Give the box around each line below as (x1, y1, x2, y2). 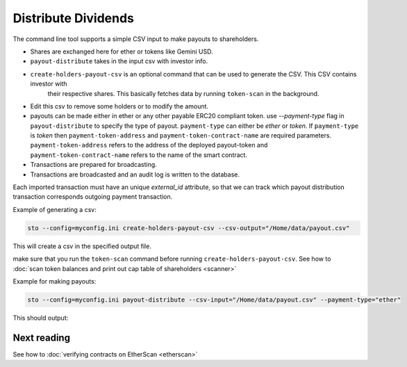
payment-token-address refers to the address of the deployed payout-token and (30, 141, 268, 149)
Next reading (13, 332, 71, 343)
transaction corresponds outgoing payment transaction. (13, 193, 173, 201)
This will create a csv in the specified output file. (13, 242, 152, 250)
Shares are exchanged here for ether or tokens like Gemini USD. (30, 47, 213, 56)
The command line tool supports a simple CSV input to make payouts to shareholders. (13, 35, 259, 43)
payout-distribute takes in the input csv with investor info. (30, 57, 208, 65)
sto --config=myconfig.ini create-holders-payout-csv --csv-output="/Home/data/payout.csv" (27, 224, 350, 232)
